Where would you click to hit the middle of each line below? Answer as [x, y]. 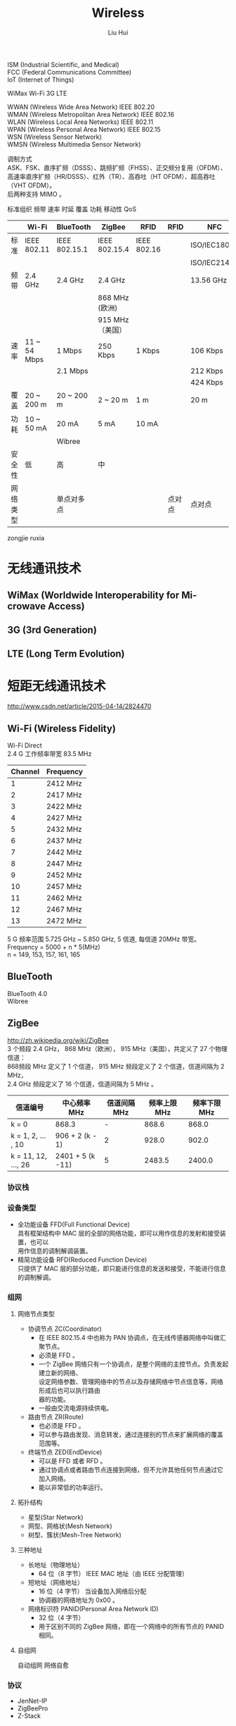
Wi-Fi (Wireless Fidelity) [61, 728]
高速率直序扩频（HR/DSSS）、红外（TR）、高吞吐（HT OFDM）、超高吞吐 [111, 176]
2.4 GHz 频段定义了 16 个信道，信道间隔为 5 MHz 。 [83, 1084]
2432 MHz [64, 829]
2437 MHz [64, 841]
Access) [67, 606]
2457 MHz [64, 887]
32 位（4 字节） [61, 1618]
